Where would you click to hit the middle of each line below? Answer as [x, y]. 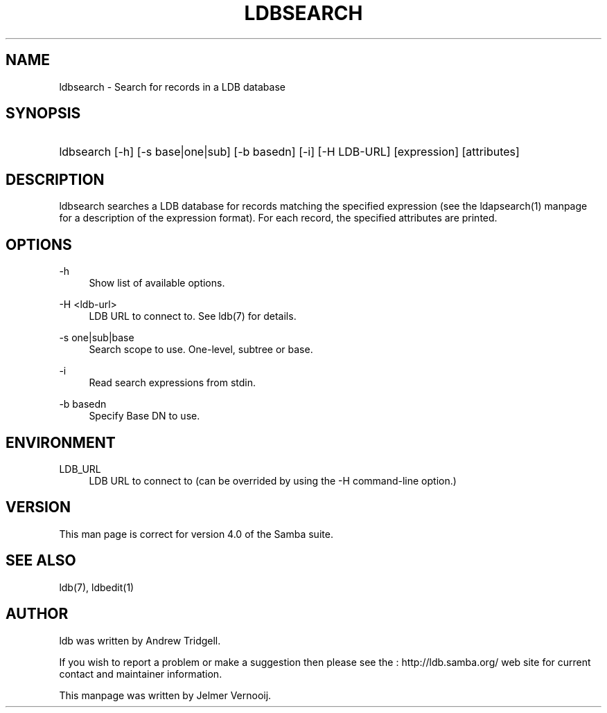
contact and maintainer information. [141, 674]
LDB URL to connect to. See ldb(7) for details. [193, 316]
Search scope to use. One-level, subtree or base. [201, 350]
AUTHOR [37, 614]
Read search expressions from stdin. [173, 383]
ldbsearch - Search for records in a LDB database [172, 87]
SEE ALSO [41, 561]
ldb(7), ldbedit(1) [97, 587]
